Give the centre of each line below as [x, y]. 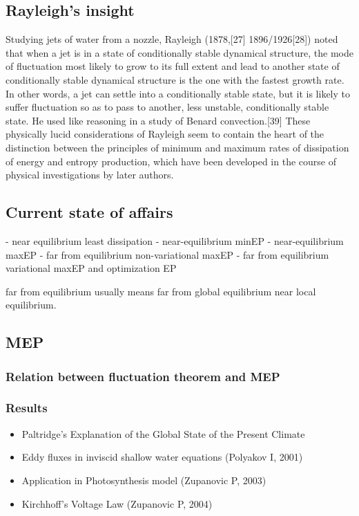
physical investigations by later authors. [90, 175]
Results [27, 408]
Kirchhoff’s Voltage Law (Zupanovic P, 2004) [117, 503]
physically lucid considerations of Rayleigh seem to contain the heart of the [165, 134]
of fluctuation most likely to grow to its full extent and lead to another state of [173, 66]
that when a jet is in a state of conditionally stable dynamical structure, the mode [179, 52]
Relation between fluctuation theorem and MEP [143, 376]
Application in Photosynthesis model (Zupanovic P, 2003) [144, 480]
